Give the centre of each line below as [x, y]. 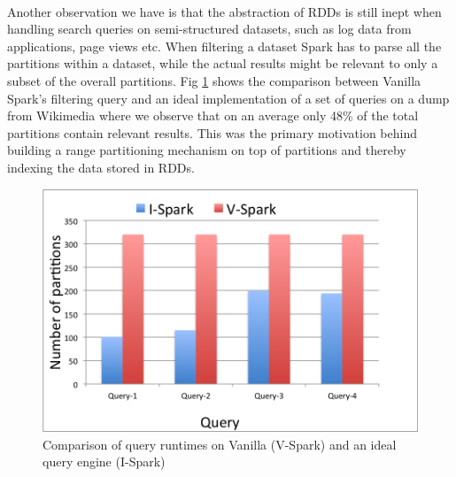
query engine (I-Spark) [104, 462]
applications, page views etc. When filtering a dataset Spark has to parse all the [224, 46]
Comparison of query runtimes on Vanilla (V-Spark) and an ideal [220, 444]
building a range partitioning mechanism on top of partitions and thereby [207, 150]
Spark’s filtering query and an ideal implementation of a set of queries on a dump [228, 98]
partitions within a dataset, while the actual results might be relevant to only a [223, 63]
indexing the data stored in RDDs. [101, 167]
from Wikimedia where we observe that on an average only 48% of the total [213, 115]
